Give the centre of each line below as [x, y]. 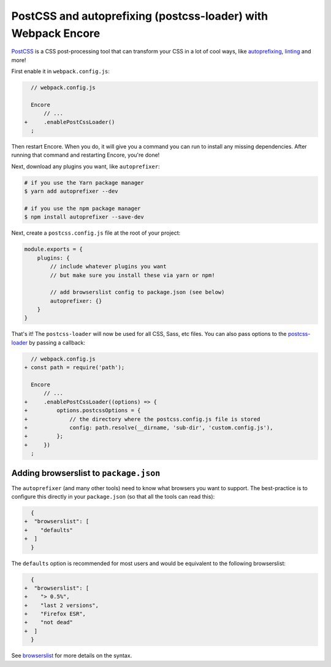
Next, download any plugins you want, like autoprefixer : [86, 166]
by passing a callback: [57, 342]
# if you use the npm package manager [82, 208]
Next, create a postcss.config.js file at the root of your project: [96, 233]
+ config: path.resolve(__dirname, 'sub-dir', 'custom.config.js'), [149, 427]
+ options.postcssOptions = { [82, 411]
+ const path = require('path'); [74, 368]
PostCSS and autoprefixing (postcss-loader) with [140, 16]
